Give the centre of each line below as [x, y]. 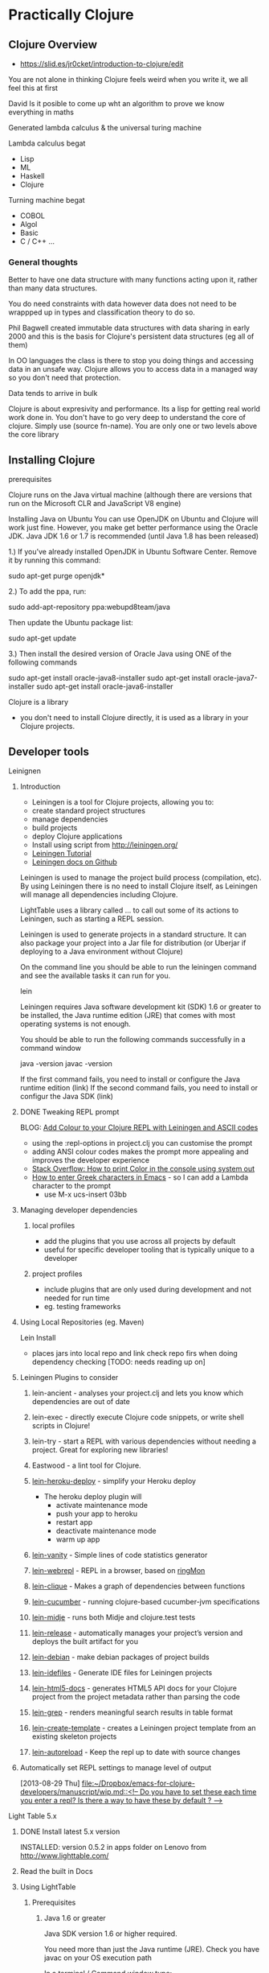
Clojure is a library [39, 702]
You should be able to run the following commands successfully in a [133, 1039]
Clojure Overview [53, 45]
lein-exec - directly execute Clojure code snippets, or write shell [138, 1417]
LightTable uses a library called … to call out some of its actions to [129, 910]
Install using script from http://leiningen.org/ [105, 844]
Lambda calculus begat [47, 143]
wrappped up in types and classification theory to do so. [102, 312]
